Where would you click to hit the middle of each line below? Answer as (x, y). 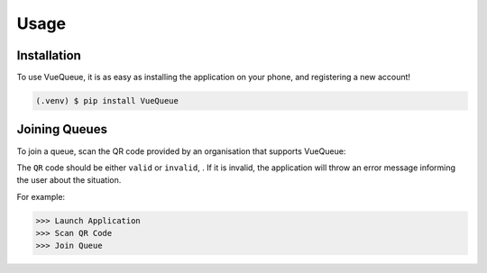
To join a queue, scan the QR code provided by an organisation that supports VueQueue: (181, 151)
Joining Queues (62, 129)
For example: (41, 196)
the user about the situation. (69, 180)
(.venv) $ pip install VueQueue (107, 101)
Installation (49, 55)
